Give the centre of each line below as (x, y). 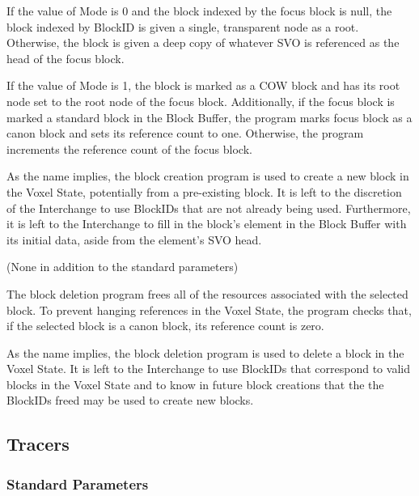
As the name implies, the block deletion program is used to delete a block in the (205, 352)
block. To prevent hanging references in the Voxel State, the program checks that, (209, 309)
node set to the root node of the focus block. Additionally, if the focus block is (201, 101)
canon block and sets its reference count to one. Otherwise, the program (185, 133)
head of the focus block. (66, 58)
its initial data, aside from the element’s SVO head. (134, 239)
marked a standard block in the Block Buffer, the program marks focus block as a (209, 117)
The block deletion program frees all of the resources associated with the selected (207, 293)
